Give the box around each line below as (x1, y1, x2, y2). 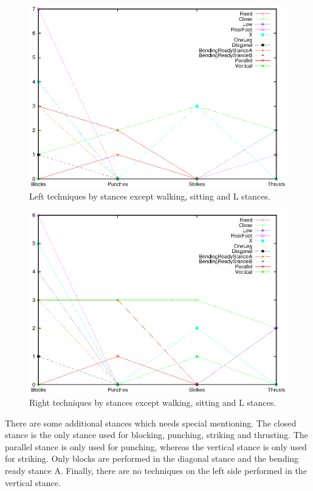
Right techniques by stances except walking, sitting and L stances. (29, 395, 277, 408)
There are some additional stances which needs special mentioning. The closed (5, 416, 297, 429)
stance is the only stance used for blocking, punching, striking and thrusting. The (5, 428, 308, 441)
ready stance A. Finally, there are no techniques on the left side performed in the (5, 464, 307, 476)
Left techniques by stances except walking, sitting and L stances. (29, 190, 270, 203)
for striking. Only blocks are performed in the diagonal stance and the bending (5, 452, 299, 465)
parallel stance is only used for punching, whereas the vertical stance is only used (5, 440, 307, 453)
